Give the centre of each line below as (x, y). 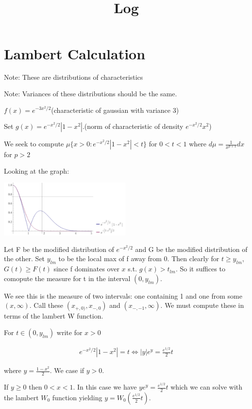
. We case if (67, 370)
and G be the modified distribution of (191, 249)
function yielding (77, 397)
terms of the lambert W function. (54, 316)
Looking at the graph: (37, 170)
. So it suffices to (200, 269)
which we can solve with (207, 387)
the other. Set (25, 258)
